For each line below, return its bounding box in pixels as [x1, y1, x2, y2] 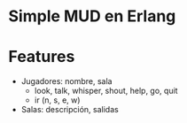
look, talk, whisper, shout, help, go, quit [34, 86, 178, 96]
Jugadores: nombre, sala [20, 76, 113, 87]
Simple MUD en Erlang [8, 6, 176, 27]
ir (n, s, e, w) [34, 95, 81, 105]
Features [8, 47, 75, 67]
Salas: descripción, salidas [20, 104, 119, 115]
